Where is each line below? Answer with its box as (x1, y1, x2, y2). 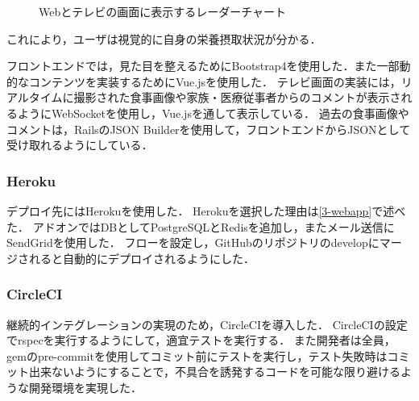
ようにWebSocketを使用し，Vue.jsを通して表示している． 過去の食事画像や (17, 104, 409, 121)
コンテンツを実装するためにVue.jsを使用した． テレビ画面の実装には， (28, 73, 401, 90)
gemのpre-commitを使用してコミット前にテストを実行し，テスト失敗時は (6, 347, 388, 364)
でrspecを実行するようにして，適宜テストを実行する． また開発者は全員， (6, 332, 396, 349)
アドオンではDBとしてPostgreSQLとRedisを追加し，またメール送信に (32, 218, 395, 235)
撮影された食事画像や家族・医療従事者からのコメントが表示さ (73, 89, 401, 106)
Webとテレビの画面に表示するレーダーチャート (39, 3, 287, 19)
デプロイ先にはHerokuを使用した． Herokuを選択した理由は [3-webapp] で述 (6, 202, 395, 219)
